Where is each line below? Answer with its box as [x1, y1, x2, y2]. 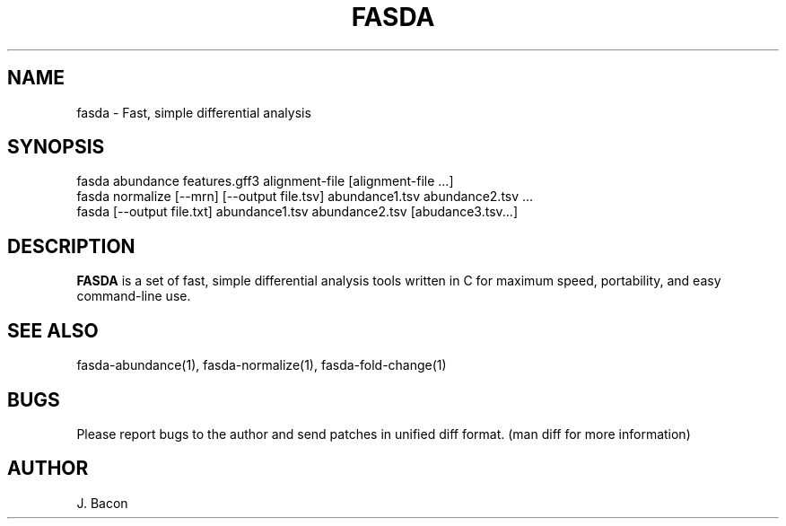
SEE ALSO [7, 319, 99, 342]
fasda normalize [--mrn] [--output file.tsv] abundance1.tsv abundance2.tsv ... [76, 188, 534, 205]
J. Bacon [76, 495, 128, 511]
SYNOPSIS [7, 136, 105, 159]
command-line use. [76, 288, 191, 304]
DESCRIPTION [7, 234, 135, 258]
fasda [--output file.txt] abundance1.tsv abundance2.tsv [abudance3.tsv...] [76, 204, 519, 220]
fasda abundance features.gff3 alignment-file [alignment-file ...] [76, 173, 454, 189]
